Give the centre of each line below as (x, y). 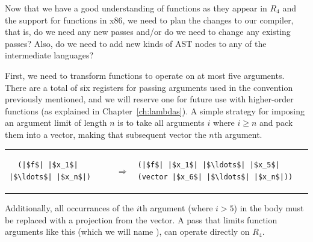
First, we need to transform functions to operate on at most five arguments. (145, 75)
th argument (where (176, 207)
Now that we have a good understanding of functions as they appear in (136, 8)
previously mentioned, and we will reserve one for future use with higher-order (149, 99)
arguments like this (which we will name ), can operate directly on (127, 231)
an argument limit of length (56, 123)
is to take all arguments (161, 123)
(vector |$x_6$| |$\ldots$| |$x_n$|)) (215, 177)
